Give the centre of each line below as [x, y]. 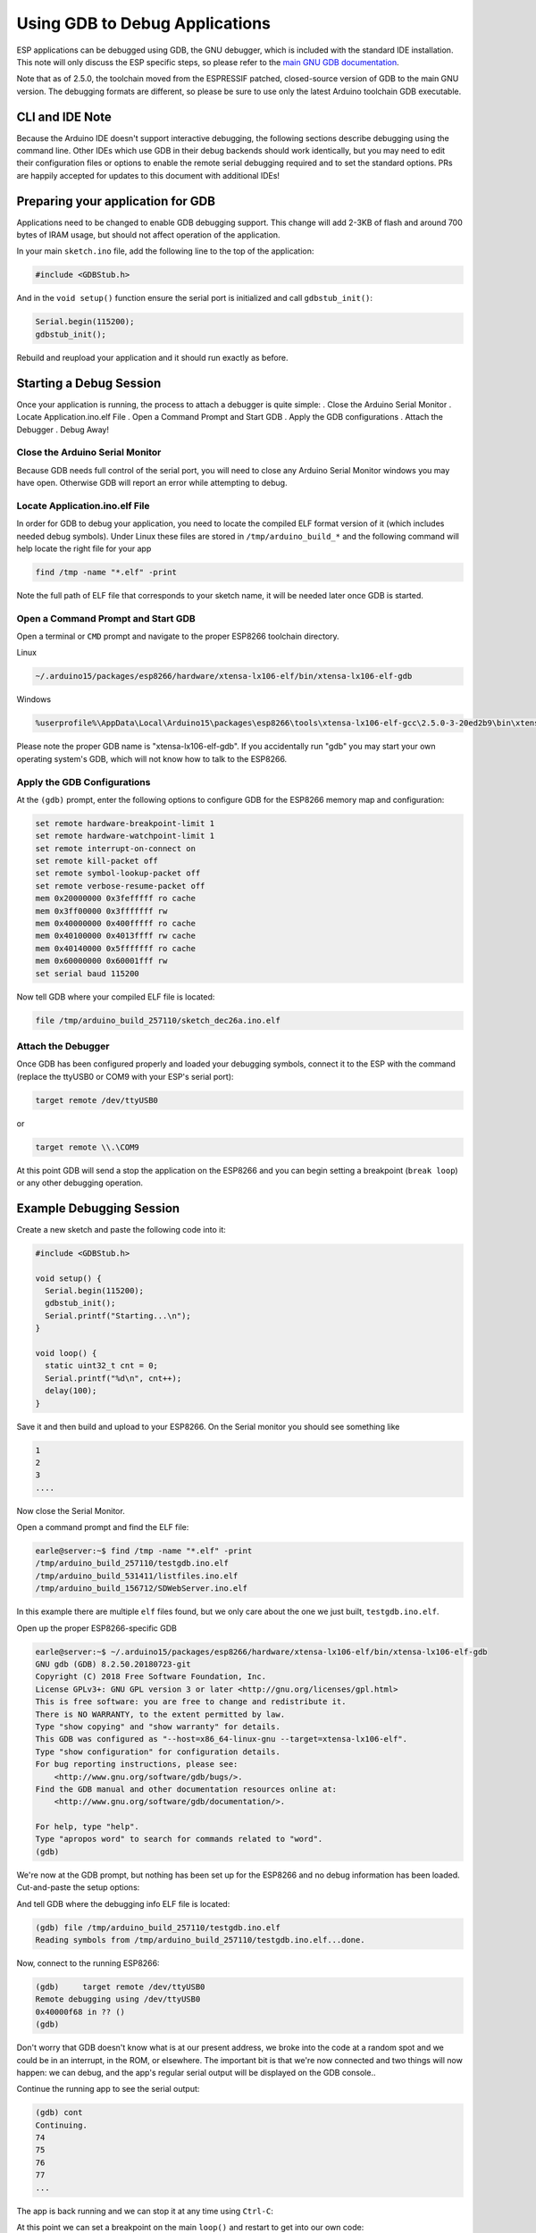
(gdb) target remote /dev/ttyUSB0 [120, 1986]
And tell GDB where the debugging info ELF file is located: [123, 1903]
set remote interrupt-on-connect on [116, 848]
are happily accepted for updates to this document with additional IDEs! [148, 175]
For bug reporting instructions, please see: [137, 1765]
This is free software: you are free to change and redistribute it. [191, 1702]
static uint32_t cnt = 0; [101, 1366]
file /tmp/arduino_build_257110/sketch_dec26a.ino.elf [158, 1020]
